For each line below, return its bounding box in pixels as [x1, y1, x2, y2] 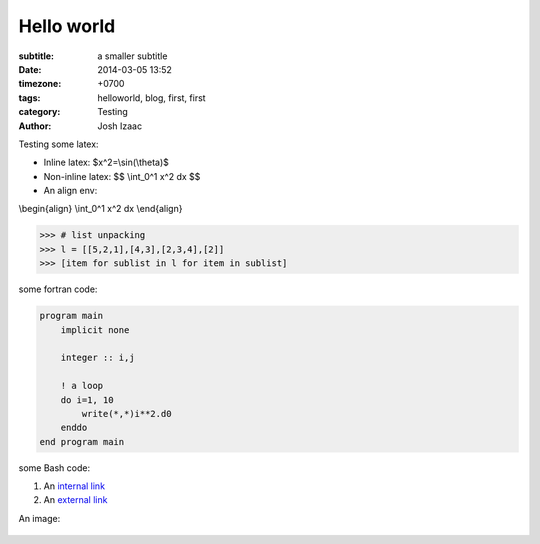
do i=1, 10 [60, 394, 114, 405]
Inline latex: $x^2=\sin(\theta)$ [43, 156, 170, 169]
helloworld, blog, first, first [97, 91, 206, 104]
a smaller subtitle [97, 50, 168, 62]
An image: [18, 512, 61, 524]
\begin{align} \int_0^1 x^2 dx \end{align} [18, 203, 183, 215]
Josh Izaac [97, 120, 143, 132]
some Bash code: [18, 461, 90, 474]
